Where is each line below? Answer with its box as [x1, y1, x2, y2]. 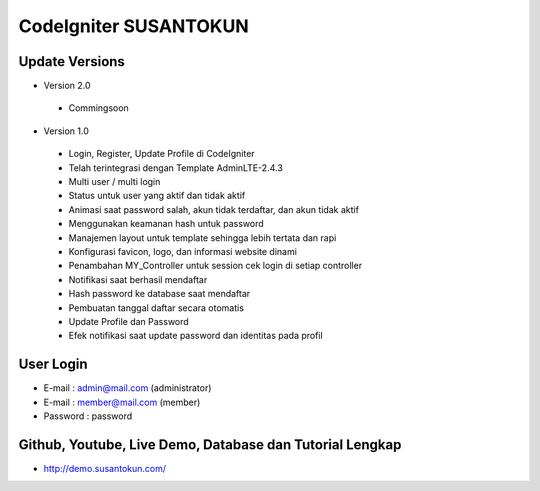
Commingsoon [68, 102, 129, 114]
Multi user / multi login [68, 176, 161, 188]
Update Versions [18, 53, 125, 70]
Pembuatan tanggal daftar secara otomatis [68, 301, 245, 314]
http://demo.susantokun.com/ [43, 462, 167, 474]
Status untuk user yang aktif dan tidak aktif [68, 190, 246, 202]
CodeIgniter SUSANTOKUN [18, 15, 249, 37]
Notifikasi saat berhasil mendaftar [68, 273, 208, 285]
